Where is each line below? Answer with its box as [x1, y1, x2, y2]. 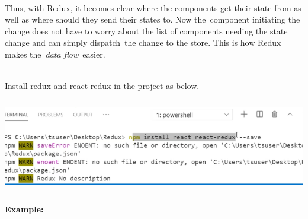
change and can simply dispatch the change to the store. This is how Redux [5, 36, 281, 49]
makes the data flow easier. [5, 47, 105, 60]
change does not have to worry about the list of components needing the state [5, 24, 288, 37]
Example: [5, 202, 44, 215]
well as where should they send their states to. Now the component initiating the [5, 13, 300, 26]
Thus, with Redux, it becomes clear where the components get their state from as [5, 1, 301, 14]
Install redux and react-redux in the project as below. [5, 80, 200, 92]
